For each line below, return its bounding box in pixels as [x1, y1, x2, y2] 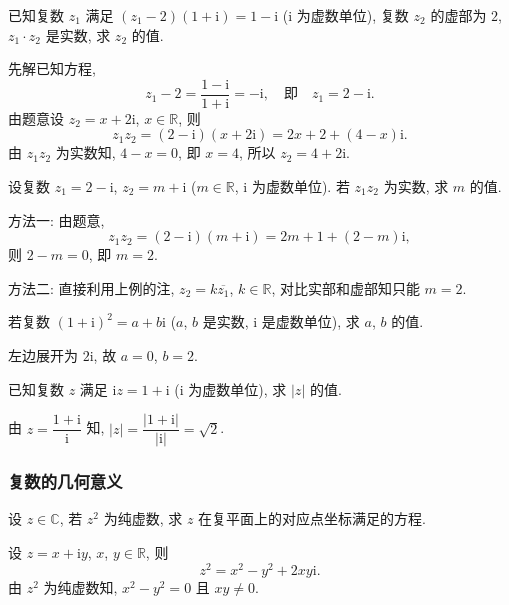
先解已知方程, [8, 58, 96, 79]
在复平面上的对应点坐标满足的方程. [198, 508, 427, 529]
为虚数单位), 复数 [296, 5, 409, 25]
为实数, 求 [383, 176, 449, 197]
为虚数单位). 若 [251, 176, 350, 197]
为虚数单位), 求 [188, 378, 287, 399]
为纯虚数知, [43, 576, 118, 597]
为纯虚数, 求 [103, 508, 183, 529]
